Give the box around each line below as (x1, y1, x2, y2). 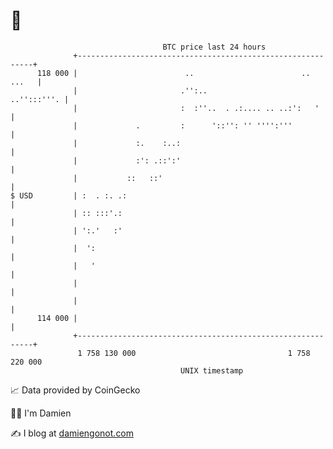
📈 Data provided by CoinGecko (10, 384, 141, 396)
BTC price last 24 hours (162, 42, 267, 52)
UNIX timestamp (180, 365, 244, 376)
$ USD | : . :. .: (10, 190, 128, 201)
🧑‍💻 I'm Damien (10, 407, 72, 419)
